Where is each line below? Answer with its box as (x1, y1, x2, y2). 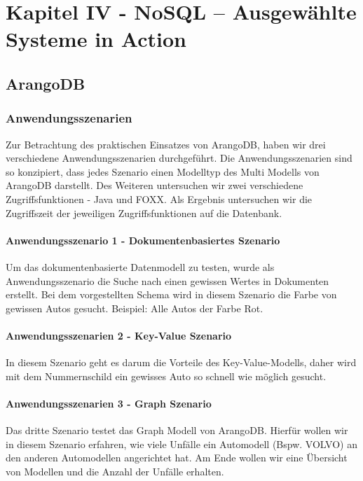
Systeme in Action (6, 25, 186, 53)
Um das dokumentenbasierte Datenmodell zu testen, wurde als (6, 259, 275, 274)
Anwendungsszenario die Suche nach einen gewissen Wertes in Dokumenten (6, 273, 329, 288)
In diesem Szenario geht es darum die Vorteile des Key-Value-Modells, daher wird (6, 355, 357, 370)
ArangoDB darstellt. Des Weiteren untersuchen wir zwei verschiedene (6, 178, 303, 193)
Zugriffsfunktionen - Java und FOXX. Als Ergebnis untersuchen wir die (6, 191, 313, 206)
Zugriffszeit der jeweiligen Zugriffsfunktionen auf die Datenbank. (6, 205, 282, 220)
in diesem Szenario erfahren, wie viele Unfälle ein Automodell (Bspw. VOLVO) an (6, 436, 357, 451)
